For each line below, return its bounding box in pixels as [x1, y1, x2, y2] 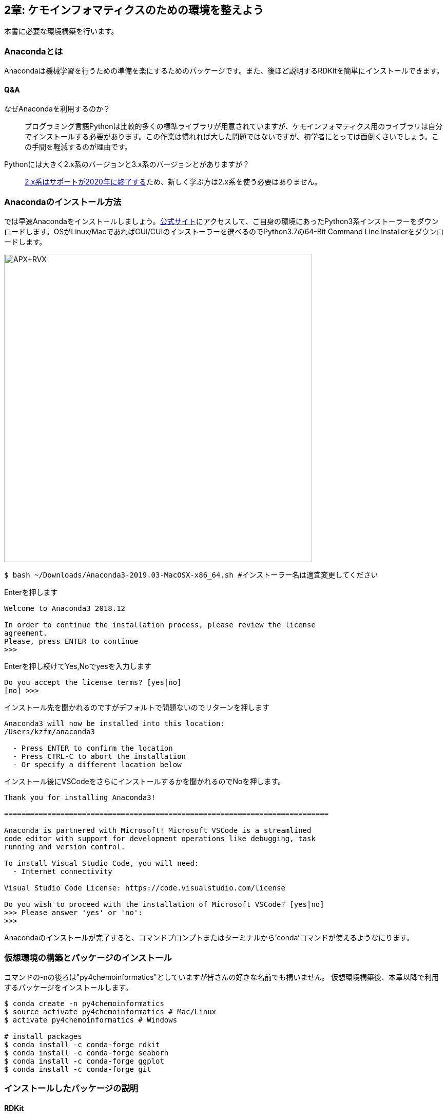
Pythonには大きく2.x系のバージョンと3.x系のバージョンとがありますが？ [4, 160, 250, 169]
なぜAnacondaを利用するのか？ [4, 104, 110, 114]
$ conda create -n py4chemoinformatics [4, 999, 164, 1008]
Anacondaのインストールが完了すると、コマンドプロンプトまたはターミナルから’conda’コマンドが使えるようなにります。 [4, 933, 414, 942]
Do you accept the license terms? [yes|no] [4, 678, 182, 687]
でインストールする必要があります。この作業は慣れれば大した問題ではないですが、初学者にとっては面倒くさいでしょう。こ [25, 132, 439, 141]
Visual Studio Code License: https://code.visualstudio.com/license [4, 884, 285, 893]
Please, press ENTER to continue [4, 637, 139, 646]
